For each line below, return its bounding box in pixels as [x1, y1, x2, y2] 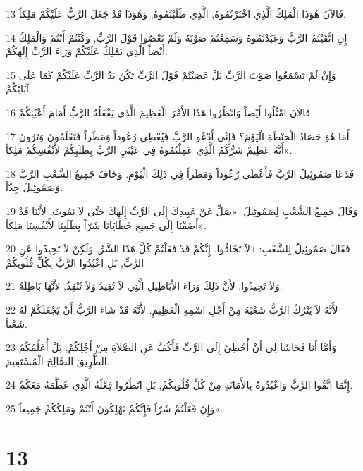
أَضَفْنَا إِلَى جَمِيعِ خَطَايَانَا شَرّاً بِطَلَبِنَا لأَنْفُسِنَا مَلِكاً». [6, 217, 207, 232]
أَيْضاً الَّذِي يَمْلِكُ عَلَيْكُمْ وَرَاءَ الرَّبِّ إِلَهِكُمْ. [6, 44, 168, 59]
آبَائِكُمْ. [6, 81, 32, 96]
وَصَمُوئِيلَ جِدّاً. [6, 180, 63, 195]
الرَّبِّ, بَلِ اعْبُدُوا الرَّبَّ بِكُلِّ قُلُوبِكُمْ [6, 255, 144, 269]
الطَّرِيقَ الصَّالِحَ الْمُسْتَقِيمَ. [6, 353, 110, 368]
